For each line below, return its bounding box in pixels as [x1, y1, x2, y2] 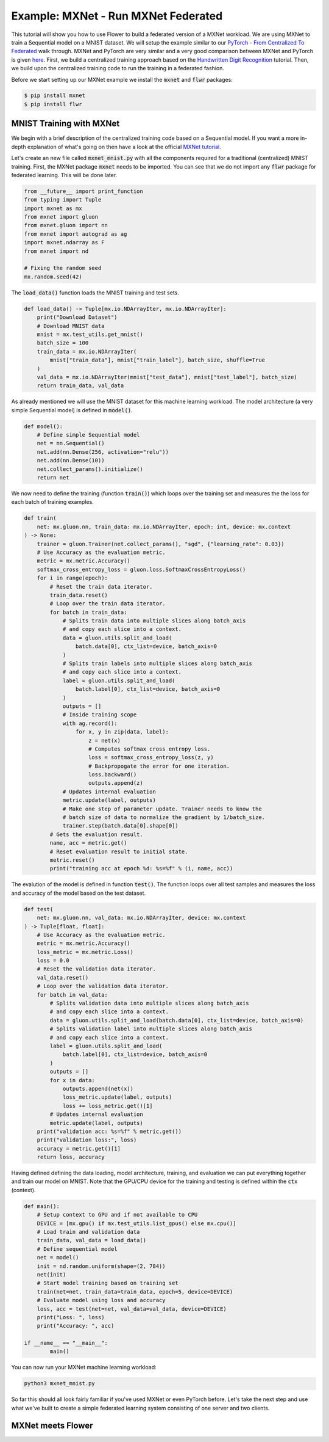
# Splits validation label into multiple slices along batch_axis [49, 1025, 253, 1032]
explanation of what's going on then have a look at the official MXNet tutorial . [27, 143, 222, 150]
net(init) [37, 1271, 66, 1278]
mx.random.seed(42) [24, 273, 82, 280]
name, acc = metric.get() [49, 840, 127, 847]
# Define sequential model [37, 1245, 118, 1252]
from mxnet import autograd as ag [24, 230, 127, 238]
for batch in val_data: [37, 991, 108, 998]
